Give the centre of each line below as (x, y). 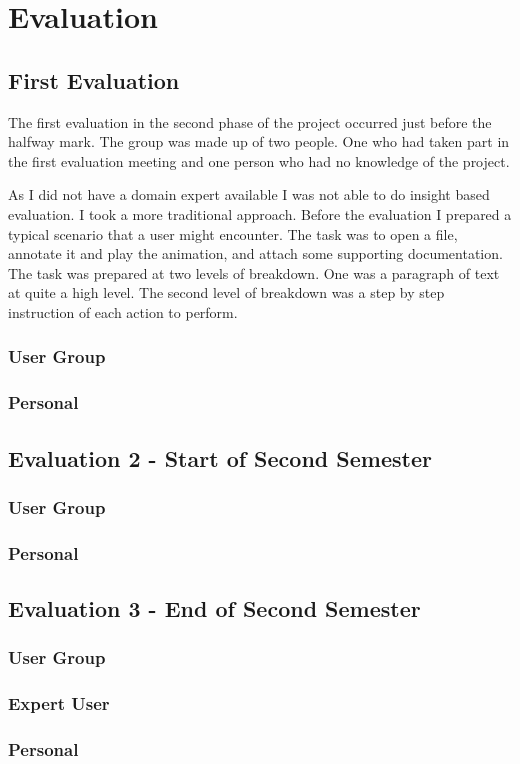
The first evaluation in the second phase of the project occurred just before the (250, 121)
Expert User (59, 703)
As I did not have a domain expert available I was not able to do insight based (249, 194)
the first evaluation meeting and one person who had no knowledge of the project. (259, 160)
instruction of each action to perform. (123, 311)
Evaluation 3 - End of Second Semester (214, 608)
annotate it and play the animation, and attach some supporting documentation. (255, 253)
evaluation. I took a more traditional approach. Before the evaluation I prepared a (260, 213)
